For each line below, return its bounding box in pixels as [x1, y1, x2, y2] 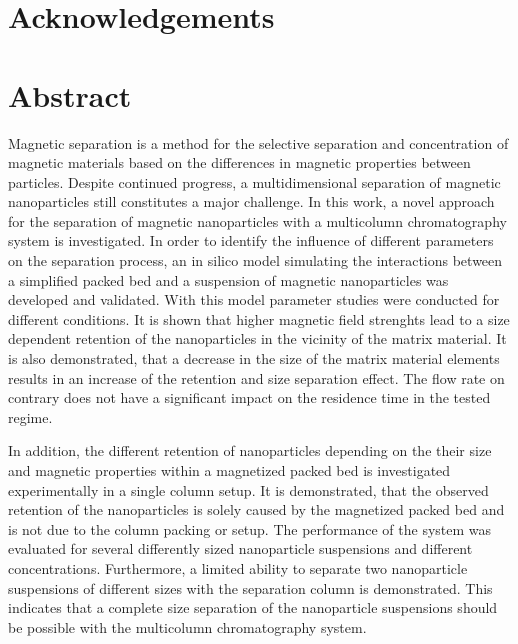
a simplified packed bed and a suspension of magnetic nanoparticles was [8, 269, 449, 290]
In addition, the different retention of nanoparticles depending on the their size [8, 440, 492, 461]
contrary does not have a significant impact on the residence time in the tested [8, 387, 491, 408]
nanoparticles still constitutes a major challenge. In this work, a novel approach [8, 191, 495, 212]
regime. [8, 406, 53, 427]
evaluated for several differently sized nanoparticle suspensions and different [8, 538, 473, 559]
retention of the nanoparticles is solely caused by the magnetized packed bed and [8, 499, 505, 520]
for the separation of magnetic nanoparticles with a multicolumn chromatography [8, 210, 507, 231]
